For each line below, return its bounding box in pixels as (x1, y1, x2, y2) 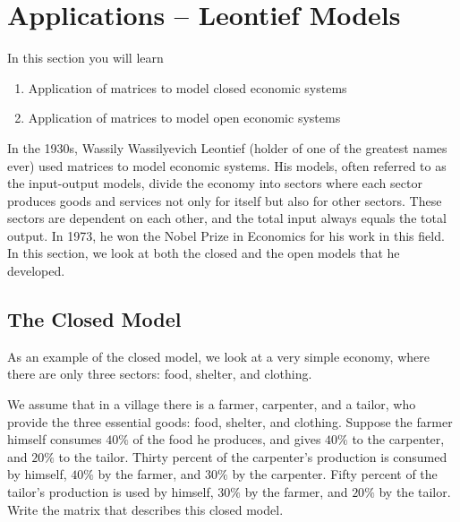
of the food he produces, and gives (132, 430, 321, 449)
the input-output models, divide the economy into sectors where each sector (7, 174, 422, 193)
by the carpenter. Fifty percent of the (232, 465, 438, 483)
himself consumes (7, 430, 102, 449)
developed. (7, 261, 65, 280)
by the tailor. (379, 483, 451, 501)
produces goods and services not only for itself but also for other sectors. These (7, 191, 442, 210)
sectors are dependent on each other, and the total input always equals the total (7, 209, 447, 227)
